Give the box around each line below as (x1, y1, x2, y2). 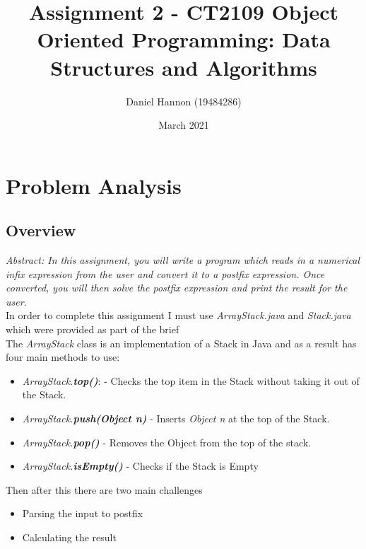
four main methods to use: (6, 349, 120, 364)
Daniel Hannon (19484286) (126, 93, 242, 108)
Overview (6, 219, 76, 241)
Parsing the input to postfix (22, 506, 143, 521)
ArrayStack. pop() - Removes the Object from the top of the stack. (22, 434, 312, 449)
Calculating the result (22, 529, 117, 544)
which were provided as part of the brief (6, 322, 179, 337)
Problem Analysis (6, 171, 182, 200)
